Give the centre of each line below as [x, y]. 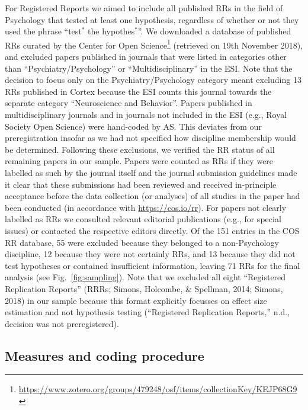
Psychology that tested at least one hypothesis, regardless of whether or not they [152, 19]
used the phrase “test [43, 31]
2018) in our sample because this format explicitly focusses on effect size [136, 300]
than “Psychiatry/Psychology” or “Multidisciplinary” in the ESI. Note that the [149, 68]
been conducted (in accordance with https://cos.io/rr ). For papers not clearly [146, 207]
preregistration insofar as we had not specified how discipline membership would [150, 138]
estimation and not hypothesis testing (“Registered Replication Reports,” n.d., [147, 312]
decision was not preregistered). [62, 323]
